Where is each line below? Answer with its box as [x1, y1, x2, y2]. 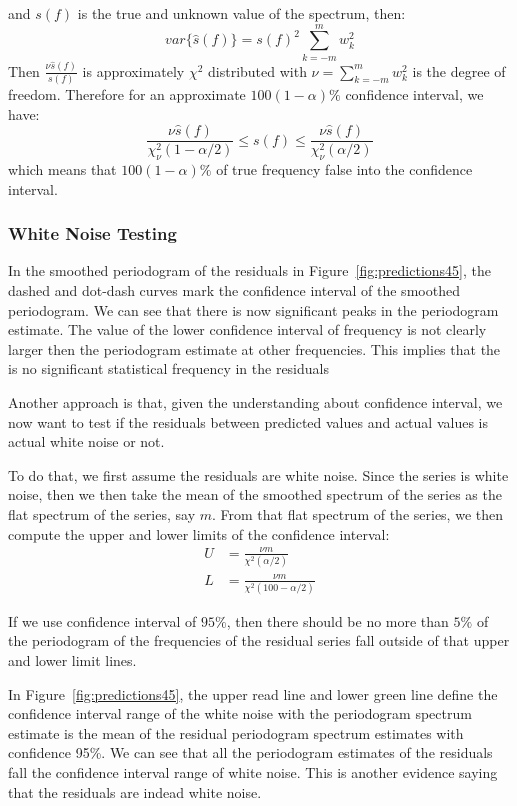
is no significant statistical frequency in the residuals [8, 358, 329, 379]
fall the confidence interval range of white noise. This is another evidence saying [8, 762, 498, 783]
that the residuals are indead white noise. [8, 781, 262, 802]
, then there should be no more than [226, 610, 449, 631]
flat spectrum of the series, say [8, 503, 196, 524]
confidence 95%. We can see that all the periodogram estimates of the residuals [8, 742, 493, 763]
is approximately [82, 60, 185, 81]
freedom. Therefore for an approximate [8, 83, 246, 104]
